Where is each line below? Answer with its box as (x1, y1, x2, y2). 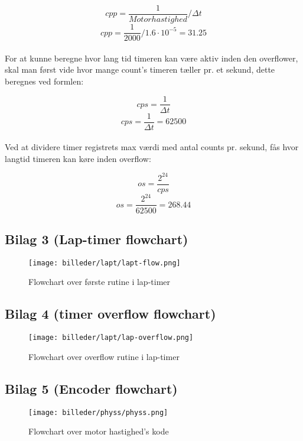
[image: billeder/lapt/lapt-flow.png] (28, 258, 181, 267)
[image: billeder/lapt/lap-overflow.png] (28, 333, 194, 342)
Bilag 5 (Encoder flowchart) (5, 379, 178, 397)
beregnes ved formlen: (5, 74, 84, 87)
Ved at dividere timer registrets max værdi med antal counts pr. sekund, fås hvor (5, 141, 299, 153)
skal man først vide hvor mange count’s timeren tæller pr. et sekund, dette (5, 63, 275, 76)
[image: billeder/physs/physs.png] (28, 408, 168, 417)
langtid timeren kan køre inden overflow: (5, 152, 151, 164)
